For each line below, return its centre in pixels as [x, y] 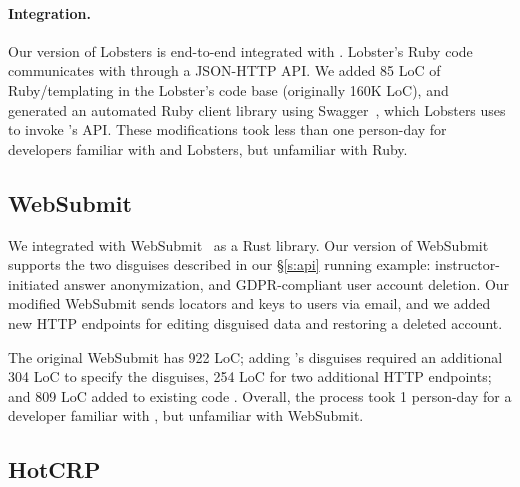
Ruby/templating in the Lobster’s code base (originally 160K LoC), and [228, 89]
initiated [34, 283]
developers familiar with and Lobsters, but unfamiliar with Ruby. [208, 148]
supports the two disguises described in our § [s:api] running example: [219, 264]
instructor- [467, 264]
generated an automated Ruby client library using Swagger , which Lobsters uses [257, 109]
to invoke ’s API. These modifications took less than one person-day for [227, 129]
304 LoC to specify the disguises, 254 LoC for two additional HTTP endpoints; [250, 376]
